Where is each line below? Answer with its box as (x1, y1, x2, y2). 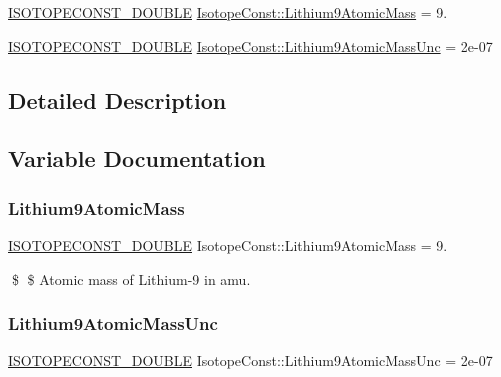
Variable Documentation (8, 143, 266, 174)
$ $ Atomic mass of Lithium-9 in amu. (11, 268, 251, 289)
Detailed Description (8, 84, 227, 115)
